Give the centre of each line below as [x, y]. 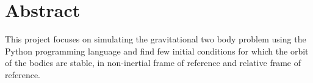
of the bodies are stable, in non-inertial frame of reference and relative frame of [153, 63]
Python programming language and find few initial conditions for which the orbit [157, 51]
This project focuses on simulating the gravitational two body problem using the [156, 39]
